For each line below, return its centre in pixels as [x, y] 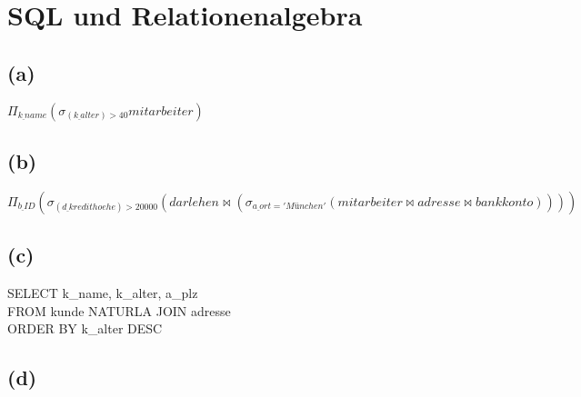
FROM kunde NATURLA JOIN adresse [119, 310]
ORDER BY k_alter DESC [85, 328]
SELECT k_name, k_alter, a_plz [103, 292]
